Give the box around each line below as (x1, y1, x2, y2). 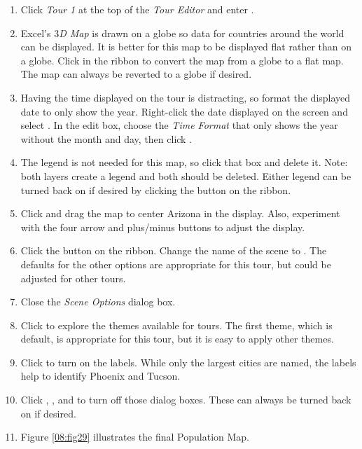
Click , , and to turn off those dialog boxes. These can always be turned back (20, 392, 351, 407)
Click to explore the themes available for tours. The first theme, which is (20, 317, 333, 332)
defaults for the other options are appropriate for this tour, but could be (20, 256, 331, 271)
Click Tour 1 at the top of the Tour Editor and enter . (20, 2, 254, 16)
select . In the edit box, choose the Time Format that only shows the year (20, 118, 338, 132)
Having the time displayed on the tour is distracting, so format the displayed (20, 90, 351, 104)
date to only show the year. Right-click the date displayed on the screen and (20, 104, 348, 118)
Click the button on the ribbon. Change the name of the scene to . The (20, 243, 327, 258)
